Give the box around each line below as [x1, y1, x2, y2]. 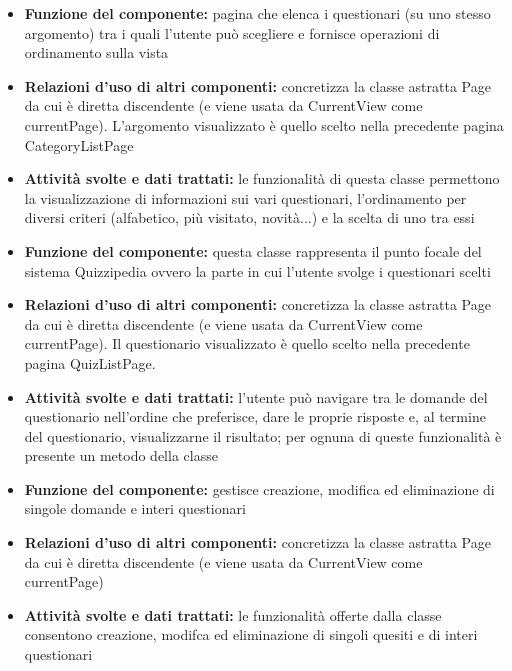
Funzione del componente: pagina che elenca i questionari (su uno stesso [24, 3, 491, 23]
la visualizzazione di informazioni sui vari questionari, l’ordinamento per [24, 187, 467, 208]
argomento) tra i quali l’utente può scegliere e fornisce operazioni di [24, 22, 440, 43]
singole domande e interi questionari [24, 498, 246, 519]
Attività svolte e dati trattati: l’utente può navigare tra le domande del [24, 386, 488, 407]
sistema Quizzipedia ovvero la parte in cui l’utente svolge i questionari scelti [24, 260, 491, 281]
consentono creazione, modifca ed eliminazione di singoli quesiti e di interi [24, 624, 478, 645]
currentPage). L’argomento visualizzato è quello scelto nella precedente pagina [24, 114, 504, 135]
